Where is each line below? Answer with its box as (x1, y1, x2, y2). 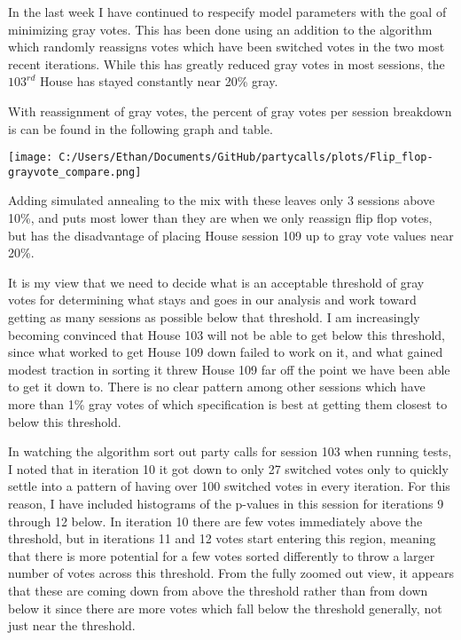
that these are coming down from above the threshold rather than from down (8, 581, 428, 599)
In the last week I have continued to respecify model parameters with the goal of (8, 3, 447, 20)
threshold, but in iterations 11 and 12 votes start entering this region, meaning (8, 529, 436, 548)
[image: (8, 151, 53, 164)
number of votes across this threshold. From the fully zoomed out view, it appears (8, 564, 454, 582)
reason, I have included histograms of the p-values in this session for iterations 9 (8, 494, 444, 512)
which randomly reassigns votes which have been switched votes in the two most (8, 37, 445, 56)
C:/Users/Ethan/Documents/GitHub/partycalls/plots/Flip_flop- (59, 151, 434, 164)
